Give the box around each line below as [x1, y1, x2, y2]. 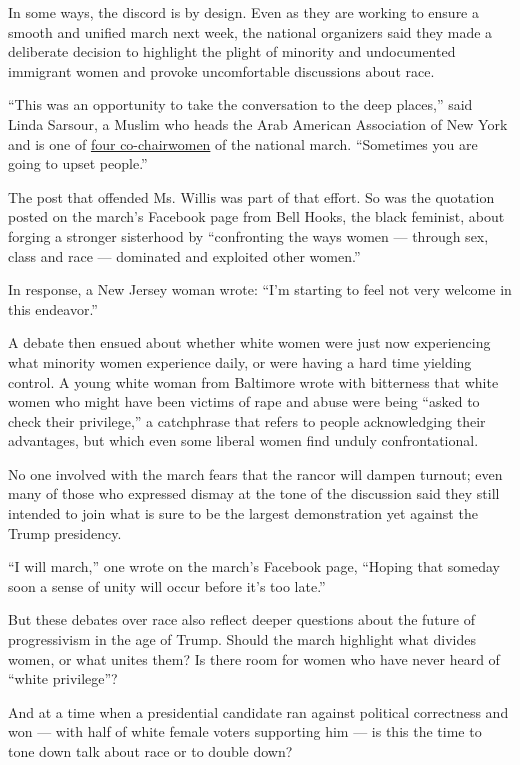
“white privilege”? [8, 668, 118, 689]
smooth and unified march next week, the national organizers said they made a [8, 21, 493, 42]
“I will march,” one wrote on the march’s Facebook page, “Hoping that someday [8, 556, 500, 577]
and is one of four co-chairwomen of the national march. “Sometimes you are [8, 133, 478, 154]
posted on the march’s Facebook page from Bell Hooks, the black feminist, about [8, 206, 505, 227]
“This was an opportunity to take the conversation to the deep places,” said [8, 94, 473, 115]
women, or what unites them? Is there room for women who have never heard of [8, 648, 500, 669]
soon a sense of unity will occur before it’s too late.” [8, 575, 326, 596]
